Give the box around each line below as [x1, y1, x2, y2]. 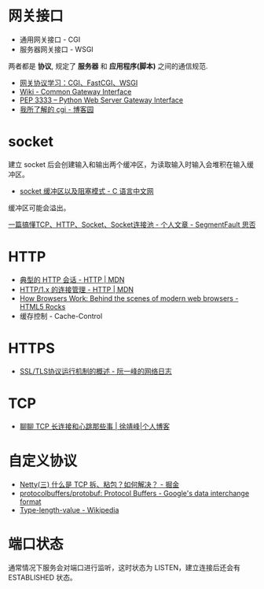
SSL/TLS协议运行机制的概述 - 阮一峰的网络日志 [19, 366, 172, 376]
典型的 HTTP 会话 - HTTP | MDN [19, 275, 125, 284]
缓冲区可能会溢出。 [8, 202, 71, 213]
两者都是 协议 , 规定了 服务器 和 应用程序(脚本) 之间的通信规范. [8, 61, 208, 71]
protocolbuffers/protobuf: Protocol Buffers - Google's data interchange [19, 488, 250, 498]
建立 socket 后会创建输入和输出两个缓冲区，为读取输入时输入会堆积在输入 [8, 159, 247, 169]
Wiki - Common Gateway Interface [19, 87, 132, 96]
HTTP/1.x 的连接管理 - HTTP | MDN [19, 284, 134, 294]
